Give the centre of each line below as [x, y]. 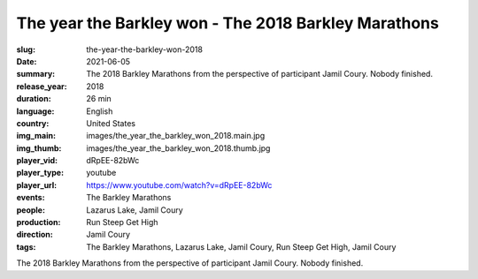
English [100, 111]
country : [33, 123]
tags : [26, 246]
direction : [35, 235]
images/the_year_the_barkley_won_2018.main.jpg [176, 136]
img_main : [36, 136]
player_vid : [37, 161]
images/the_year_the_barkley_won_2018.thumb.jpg [178, 148]
